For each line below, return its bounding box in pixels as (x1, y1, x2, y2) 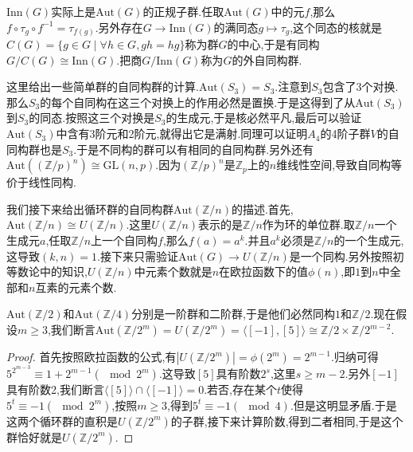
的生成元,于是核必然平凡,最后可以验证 (166, 109, 362, 126)
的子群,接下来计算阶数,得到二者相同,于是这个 (170, 412, 403, 429)
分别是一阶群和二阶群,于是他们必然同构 (131, 305, 336, 322)
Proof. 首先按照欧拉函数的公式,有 (6, 348, 177, 365)
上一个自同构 (91, 232, 158, 249)
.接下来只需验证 (97, 247, 178, 264)
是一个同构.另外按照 (289, 247, 393, 264)
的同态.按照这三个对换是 (29, 109, 155, 126)
